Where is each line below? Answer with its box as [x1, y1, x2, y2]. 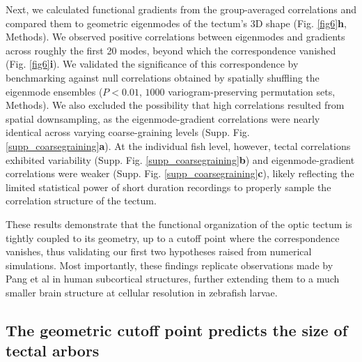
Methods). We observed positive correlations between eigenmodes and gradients [6, 29, 345, 44]
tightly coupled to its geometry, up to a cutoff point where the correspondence [6, 230, 340, 245]
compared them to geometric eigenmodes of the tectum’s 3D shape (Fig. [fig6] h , [6, 15, 347, 30]
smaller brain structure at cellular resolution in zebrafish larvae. [6, 285, 278, 299]
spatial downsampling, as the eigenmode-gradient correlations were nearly [6, 111, 320, 126]
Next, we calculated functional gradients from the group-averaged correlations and [6, 2, 357, 16]
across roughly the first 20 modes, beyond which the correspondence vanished [6, 43, 336, 57]
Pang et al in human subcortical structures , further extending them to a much [6, 271, 340, 286]
